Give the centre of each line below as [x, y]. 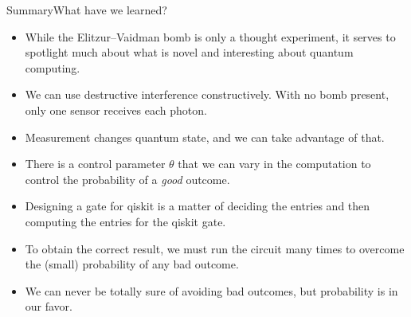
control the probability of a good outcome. [127, 179]
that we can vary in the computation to [274, 164]
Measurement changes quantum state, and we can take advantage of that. [205, 137]
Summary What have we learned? [87, 10]
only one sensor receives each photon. [116, 110]
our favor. [49, 306]
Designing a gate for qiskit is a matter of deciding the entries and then [198, 206]
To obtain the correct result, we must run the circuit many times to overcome [215, 248]
